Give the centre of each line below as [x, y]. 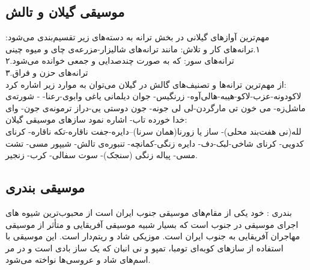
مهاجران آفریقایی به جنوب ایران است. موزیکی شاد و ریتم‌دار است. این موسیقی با [153, 236]
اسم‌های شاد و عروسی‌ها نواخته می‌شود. [78, 259]
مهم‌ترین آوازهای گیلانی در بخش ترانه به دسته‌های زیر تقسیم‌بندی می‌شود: [138, 37]
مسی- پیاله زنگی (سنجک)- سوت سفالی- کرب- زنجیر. [102, 155]
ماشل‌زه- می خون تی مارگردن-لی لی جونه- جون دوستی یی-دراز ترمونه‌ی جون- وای [156, 107]
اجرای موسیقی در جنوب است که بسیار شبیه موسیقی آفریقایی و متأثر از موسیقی [152, 224]
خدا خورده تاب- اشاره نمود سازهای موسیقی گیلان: [96, 119]
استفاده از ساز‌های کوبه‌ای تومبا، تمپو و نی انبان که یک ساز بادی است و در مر [144, 247]
